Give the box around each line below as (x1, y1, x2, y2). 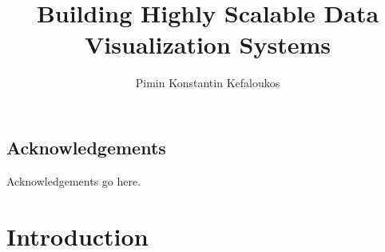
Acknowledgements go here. (6, 172, 141, 189)
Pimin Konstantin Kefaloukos (135, 74, 280, 91)
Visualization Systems (85, 28, 331, 61)
